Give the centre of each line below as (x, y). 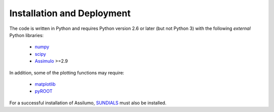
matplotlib (45, 84)
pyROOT (44, 91)
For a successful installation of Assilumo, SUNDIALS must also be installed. (88, 103)
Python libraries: (27, 35)
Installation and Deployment (70, 13)
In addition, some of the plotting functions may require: (67, 72)
